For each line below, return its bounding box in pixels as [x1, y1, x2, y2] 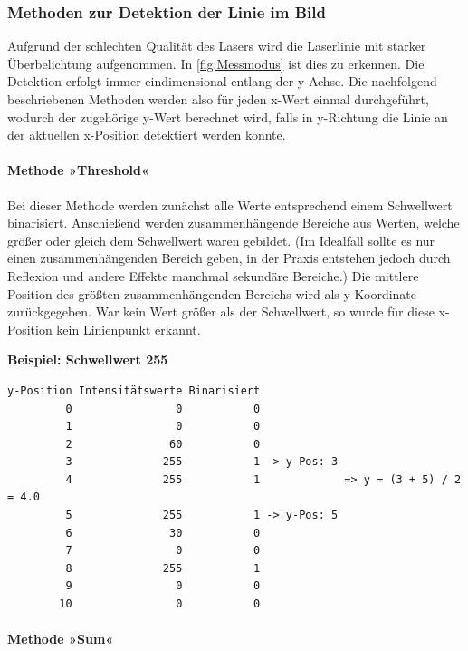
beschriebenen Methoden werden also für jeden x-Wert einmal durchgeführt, [7, 90, 429, 108]
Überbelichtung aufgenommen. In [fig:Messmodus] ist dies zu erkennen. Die [7, 53, 425, 73]
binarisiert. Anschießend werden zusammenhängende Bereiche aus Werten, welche [7, 213, 460, 232]
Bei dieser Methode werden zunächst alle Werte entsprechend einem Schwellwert [7, 195, 453, 214]
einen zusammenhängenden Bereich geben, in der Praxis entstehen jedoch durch [7, 248, 451, 267]
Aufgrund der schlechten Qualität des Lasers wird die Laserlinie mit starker [7, 36, 426, 55]
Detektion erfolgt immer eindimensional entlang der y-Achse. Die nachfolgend [7, 72, 437, 91]
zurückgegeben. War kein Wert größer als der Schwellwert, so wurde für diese [7, 302, 435, 321]
